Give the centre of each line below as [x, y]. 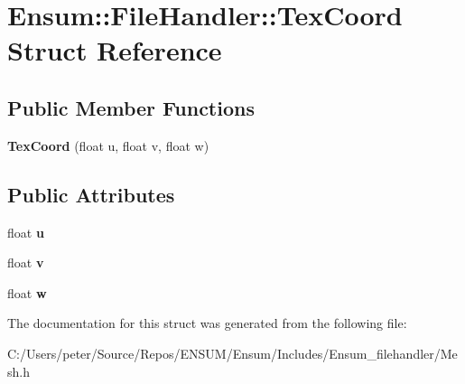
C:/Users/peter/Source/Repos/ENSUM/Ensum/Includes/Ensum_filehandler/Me [232, 353]
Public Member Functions [131, 107]
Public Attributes [91, 194]
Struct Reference [115, 50]
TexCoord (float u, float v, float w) [108, 145]
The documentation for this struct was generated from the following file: [207, 323]
